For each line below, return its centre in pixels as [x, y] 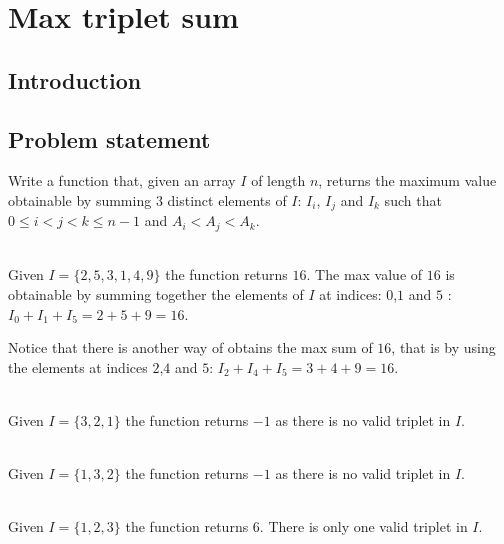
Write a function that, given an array [122, 180]
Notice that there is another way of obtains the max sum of [190, 347]
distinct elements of [227, 199]
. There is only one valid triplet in [363, 526]
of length [278, 180]
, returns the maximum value [407, 180]
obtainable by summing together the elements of [156, 294]
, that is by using [443, 347]
